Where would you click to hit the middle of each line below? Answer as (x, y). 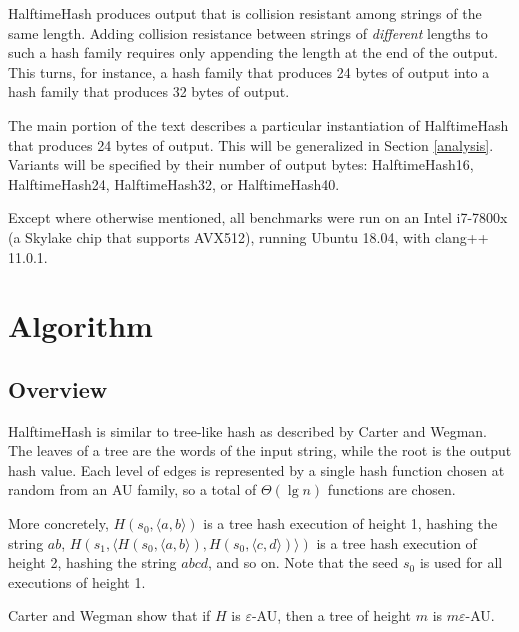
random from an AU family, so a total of (132, 489)
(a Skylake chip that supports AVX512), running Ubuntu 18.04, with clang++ (248, 236)
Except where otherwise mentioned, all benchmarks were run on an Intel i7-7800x (258, 217)
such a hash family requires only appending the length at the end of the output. (253, 52)
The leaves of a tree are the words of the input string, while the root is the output (260, 450)
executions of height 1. (77, 581)
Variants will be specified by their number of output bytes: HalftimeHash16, (241, 164)
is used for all (461, 562)
